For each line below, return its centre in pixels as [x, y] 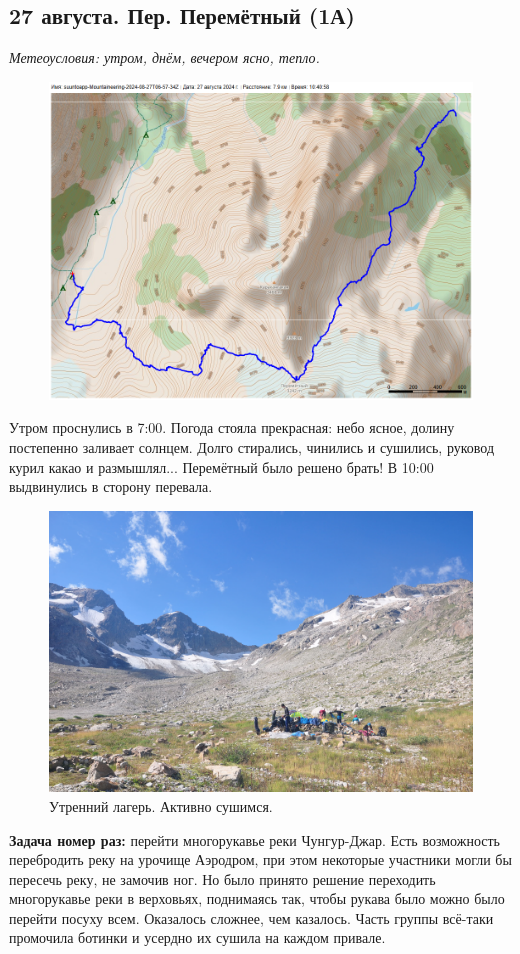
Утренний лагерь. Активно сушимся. [161, 805]
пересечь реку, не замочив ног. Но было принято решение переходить [222, 878]
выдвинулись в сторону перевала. [111, 486]
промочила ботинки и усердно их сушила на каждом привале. [197, 937]
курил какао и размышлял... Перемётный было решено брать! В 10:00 [221, 466]
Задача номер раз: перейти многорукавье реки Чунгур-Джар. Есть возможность [255, 839]
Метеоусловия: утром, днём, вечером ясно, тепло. [164, 57]
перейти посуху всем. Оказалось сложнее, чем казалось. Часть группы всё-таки [251, 917]
